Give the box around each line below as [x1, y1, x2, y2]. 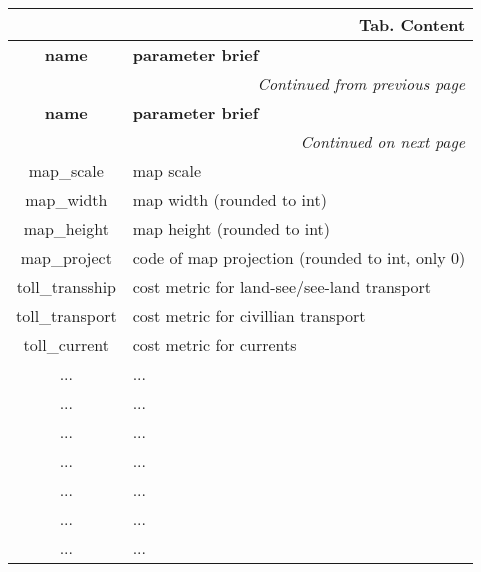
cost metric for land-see [132, 275, 297, 298]
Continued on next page [300, 130, 466, 153]
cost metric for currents [132, 333, 297, 356]
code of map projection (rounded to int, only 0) [132, 246, 466, 269]
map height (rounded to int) [132, 217, 331, 240]
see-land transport [304, 275, 431, 298]
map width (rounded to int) [132, 188, 327, 211]
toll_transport [16, 304, 117, 327]
